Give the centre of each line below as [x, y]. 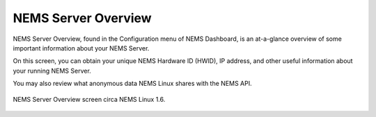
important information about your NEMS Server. [81, 48]
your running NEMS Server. [52, 71]
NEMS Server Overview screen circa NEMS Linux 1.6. [89, 99]
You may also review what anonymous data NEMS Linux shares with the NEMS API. [132, 84]
